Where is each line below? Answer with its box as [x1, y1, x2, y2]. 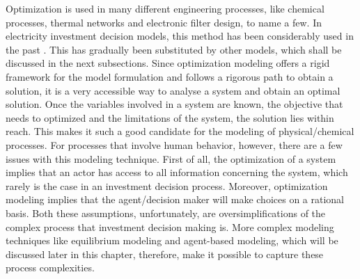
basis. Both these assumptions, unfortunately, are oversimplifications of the [6, 205, 326, 220]
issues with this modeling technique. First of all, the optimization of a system [6, 151, 336, 166]
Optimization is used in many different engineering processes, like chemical [6, 1, 324, 15]
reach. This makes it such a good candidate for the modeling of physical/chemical [6, 124, 354, 138]
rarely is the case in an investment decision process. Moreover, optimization [6, 178, 328, 193]
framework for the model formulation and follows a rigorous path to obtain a [6, 69, 334, 83]
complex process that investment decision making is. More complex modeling [6, 219, 334, 234]
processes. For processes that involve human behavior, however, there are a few [6, 137, 343, 152]
